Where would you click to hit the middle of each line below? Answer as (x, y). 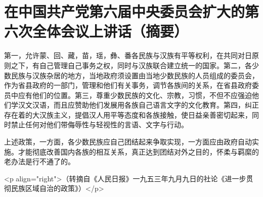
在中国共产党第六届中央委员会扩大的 (125, 11)
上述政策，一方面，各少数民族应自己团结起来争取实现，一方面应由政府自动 (128, 142)
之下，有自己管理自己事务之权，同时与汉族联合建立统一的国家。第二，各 (131, 65)
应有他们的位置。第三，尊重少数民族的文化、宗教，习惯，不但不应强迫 (135, 95)
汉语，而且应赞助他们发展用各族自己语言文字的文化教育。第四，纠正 (145, 105)
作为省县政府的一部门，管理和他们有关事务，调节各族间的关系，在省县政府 (128, 85)
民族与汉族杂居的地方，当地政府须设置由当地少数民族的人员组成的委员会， (135, 75)
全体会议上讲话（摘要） (111, 31)
